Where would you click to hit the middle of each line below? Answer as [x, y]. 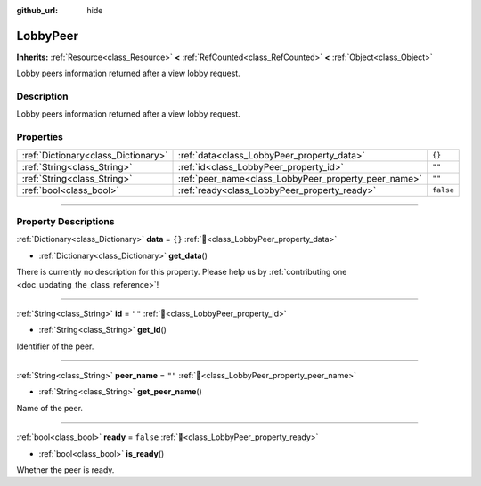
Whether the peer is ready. [65, 470]
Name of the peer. [50, 408]
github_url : [37, 10]
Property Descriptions [65, 221]
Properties [40, 137]
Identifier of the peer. [55, 346]
